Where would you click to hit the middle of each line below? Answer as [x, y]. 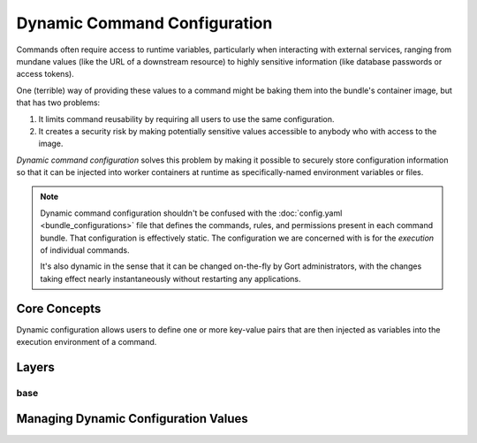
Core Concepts [59, 308]
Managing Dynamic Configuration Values [132, 419]
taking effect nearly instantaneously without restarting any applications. [170, 279]
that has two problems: [58, 103]
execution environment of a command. [87, 342]
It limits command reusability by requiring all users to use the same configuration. [186, 118]
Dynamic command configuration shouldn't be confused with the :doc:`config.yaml [191, 213]
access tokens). [45, 74]
